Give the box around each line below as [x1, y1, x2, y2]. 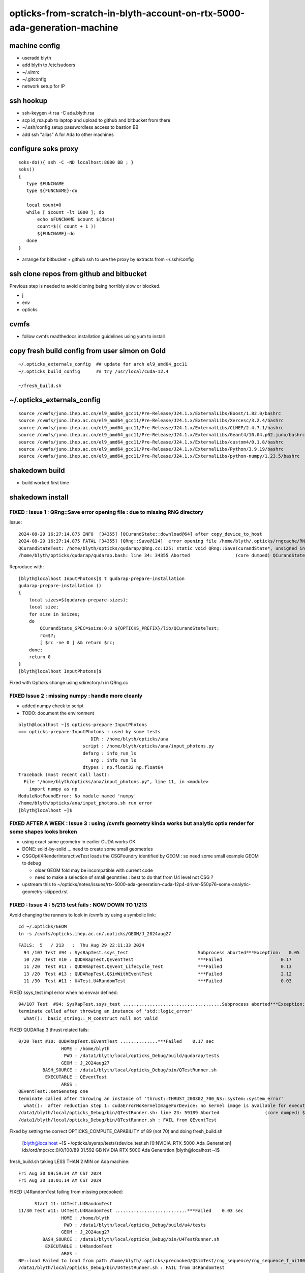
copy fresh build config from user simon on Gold [9, 346, 166, 355]
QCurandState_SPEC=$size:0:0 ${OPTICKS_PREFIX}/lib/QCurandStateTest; [40, 625, 220, 631]
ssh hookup [9, 97, 48, 105]
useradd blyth [22, 54, 52, 61]
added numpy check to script [22, 703, 84, 709]
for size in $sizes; [28, 611, 80, 617]
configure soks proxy [9, 145, 79, 153]
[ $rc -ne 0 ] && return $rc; [40, 640, 115, 646]
